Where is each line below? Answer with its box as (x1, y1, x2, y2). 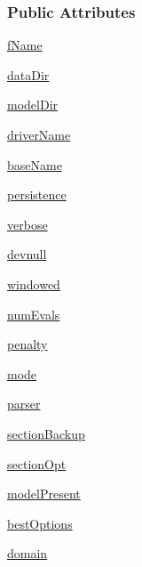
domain (7, 544, 48, 563)
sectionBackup (7, 424, 85, 442)
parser (7, 394, 41, 413)
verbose (7, 215, 48, 233)
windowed (7, 274, 60, 293)
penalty (7, 335, 48, 353)
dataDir (7, 65, 50, 84)
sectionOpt (7, 454, 67, 473)
